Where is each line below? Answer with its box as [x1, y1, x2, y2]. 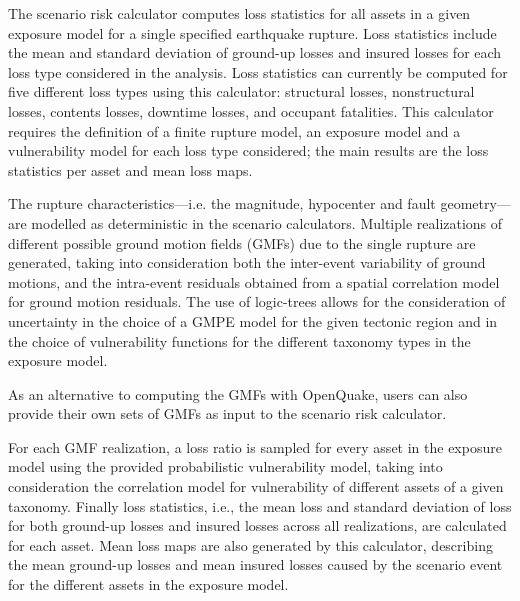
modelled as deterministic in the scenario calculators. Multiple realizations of [31, 212, 503, 233]
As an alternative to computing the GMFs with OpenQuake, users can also [8, 383, 468, 404]
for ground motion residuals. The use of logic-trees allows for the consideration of [8, 291, 506, 312]
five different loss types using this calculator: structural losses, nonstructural [8, 81, 475, 102]
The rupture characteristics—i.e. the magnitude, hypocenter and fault [8, 193, 436, 214]
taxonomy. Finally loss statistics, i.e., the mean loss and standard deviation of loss [8, 495, 512, 516]
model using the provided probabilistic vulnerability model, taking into [8, 456, 443, 477]
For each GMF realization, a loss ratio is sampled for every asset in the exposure [8, 436, 502, 457]
